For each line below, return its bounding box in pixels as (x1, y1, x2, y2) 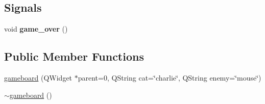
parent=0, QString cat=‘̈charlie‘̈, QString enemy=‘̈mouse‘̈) (78, 72, 261, 83)
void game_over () (4, 23, 68, 34)
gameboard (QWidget (4, 72, 73, 83)
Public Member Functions (4, 48, 144, 64)
